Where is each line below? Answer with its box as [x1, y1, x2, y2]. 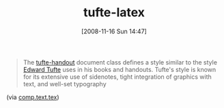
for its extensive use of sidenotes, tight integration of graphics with [23, 73, 212, 81]
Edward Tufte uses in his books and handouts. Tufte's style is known [23, 65, 216, 73]
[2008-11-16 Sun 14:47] [81, 27, 148, 35]
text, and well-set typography [23, 79, 107, 88]
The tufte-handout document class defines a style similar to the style [23, 58, 218, 66]
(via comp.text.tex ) [6, 93, 59, 101]
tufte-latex [83, 5, 145, 20]
